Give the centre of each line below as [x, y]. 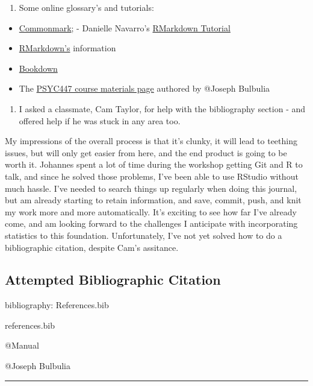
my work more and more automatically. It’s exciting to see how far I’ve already [151, 211]
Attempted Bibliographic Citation [113, 280]
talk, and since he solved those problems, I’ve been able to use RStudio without [152, 176]
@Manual [22, 345]
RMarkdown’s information [67, 48]
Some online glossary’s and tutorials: [86, 7]
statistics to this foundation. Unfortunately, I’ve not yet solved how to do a [144, 235]
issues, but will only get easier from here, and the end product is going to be [146, 152]
